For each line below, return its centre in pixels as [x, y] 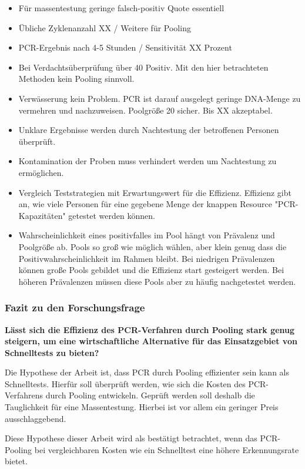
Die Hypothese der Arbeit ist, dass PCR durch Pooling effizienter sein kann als [147, 372]
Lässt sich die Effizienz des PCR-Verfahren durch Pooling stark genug [150, 329]
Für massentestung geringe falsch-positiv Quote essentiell [121, 8]
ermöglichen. [41, 172]
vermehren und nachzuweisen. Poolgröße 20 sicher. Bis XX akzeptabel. [145, 110]
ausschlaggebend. [36, 418]
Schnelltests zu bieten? [52, 352]
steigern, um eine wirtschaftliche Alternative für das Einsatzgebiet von [151, 341]
